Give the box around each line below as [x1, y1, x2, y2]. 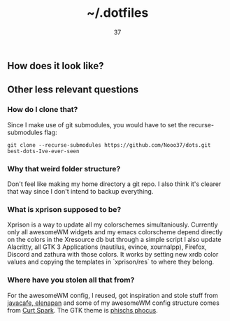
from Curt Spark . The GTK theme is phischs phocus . [7, 306, 159, 314]
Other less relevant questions [7, 84, 139, 96]
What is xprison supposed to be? [7, 204, 122, 214]
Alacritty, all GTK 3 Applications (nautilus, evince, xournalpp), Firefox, [7, 243, 208, 251]
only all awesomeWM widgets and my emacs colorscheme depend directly [7, 228, 223, 236]
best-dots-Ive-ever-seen [7, 148, 80, 155]
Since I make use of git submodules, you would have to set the [7, 120, 187, 129]
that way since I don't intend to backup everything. [7, 187, 154, 195]
